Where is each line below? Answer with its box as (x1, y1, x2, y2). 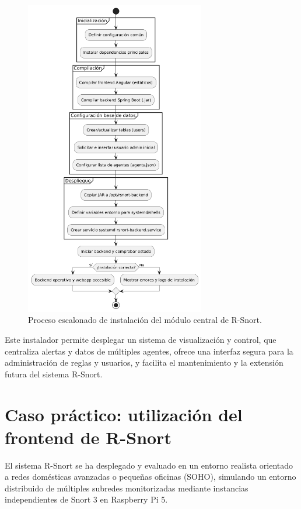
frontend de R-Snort (5, 425, 171, 449)
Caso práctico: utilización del (5, 402, 243, 426)
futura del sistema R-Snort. (5, 367, 103, 380)
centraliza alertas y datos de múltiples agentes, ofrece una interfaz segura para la (5, 345, 293, 357)
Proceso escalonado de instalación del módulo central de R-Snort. (28, 314, 262, 326)
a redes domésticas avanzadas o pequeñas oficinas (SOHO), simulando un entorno (5, 470, 296, 483)
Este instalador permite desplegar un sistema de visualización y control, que (5, 333, 276, 345)
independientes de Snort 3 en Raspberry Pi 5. (5, 493, 168, 505)
